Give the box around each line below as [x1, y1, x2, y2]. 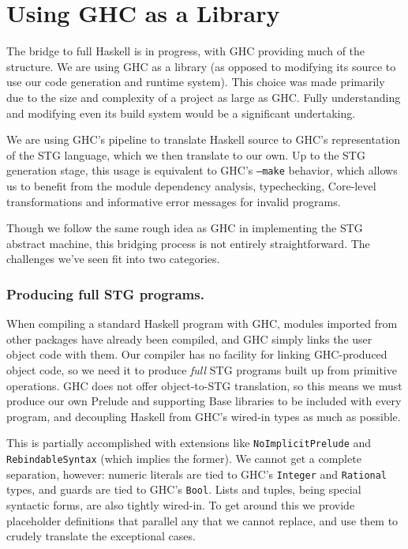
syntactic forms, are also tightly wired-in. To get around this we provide [6, 496, 355, 513]
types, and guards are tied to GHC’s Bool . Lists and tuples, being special [6, 481, 361, 498]
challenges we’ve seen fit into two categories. [6, 250, 220, 267]
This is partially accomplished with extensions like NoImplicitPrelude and [6, 434, 372, 451]
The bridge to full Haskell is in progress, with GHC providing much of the [6, 43, 365, 59]
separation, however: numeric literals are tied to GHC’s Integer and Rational [6, 465, 387, 482]
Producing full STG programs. [6, 284, 204, 303]
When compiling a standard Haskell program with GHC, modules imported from [6, 315, 398, 332]
